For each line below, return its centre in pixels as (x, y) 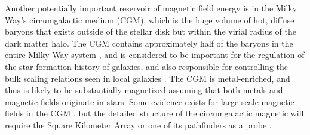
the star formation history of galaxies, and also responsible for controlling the (147, 66)
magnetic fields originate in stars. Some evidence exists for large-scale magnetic (150, 101)
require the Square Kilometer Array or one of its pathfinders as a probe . (138, 125)
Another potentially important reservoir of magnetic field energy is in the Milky (151, 8)
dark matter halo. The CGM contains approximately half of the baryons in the (149, 43)
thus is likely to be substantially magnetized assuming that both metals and (144, 90)
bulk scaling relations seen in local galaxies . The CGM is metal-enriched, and (148, 78)
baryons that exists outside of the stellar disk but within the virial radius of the (151, 31)
